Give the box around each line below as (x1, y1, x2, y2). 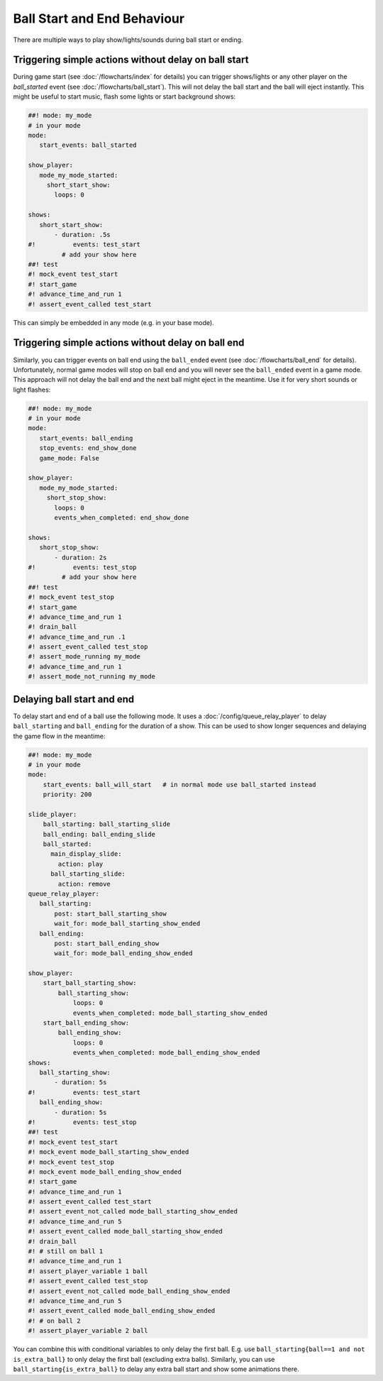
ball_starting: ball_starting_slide (43, 820, 170, 828)
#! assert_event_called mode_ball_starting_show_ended (28, 1228, 223, 1236)
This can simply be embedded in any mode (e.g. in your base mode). (13, 318, 214, 326)
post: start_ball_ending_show (54, 939, 160, 947)
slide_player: (28, 810, 77, 818)
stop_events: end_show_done (39, 444, 138, 452)
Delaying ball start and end (13, 693, 135, 705)
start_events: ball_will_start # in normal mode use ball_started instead (43, 781, 316, 788)
